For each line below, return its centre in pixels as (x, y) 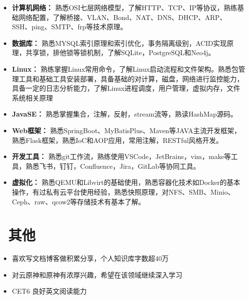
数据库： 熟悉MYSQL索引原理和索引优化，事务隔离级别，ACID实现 (119, 43)
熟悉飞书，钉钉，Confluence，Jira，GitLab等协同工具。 (113, 166)
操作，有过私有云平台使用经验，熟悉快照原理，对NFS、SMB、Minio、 (123, 191)
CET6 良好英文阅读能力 (49, 291)
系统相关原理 (32, 97)
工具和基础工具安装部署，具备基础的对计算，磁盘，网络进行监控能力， (131, 78)
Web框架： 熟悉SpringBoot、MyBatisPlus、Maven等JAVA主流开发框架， (126, 130)
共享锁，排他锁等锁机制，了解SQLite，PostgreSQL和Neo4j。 (120, 52)
